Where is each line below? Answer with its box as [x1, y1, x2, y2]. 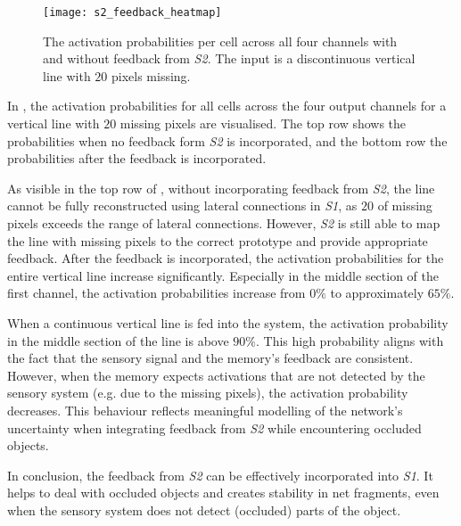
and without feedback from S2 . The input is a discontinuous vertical [43, 49, 416, 68]
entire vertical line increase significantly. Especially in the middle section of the [7, 266, 440, 284]
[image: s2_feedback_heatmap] [43, 6, 222, 19]
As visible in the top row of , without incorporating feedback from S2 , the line [7, 178, 435, 197]
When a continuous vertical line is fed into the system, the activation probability [7, 313, 449, 332]
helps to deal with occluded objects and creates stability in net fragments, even [7, 483, 440, 502]
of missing [377, 196, 432, 215]
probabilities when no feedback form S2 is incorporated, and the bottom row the [7, 131, 448, 150]
